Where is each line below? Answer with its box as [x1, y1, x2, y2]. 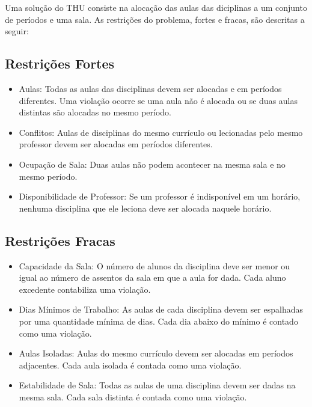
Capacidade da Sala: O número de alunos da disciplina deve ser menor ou [19, 259, 290, 272]
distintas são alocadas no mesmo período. [19, 106, 171, 118]
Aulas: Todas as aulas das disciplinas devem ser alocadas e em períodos [19, 82, 282, 94]
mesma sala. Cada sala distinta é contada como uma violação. [19, 390, 247, 403]
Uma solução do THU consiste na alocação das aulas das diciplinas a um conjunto [5, 1, 307, 13]
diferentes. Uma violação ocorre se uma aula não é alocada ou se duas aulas [19, 94, 298, 106]
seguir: [5, 25, 29, 37]
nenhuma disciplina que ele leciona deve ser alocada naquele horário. [19, 201, 272, 214]
